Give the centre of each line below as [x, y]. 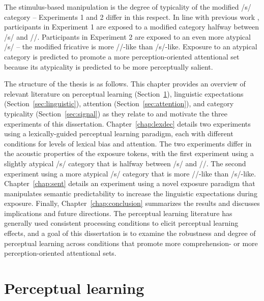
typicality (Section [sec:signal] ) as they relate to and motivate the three [116, 113]
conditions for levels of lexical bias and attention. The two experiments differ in [128, 143]
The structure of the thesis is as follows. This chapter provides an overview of [125, 84]
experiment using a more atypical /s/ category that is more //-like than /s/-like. [130, 173]
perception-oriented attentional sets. [60, 253]
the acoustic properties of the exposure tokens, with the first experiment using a [129, 153]
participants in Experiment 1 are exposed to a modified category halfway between [132, 27]
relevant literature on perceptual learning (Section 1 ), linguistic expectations [124, 93]
